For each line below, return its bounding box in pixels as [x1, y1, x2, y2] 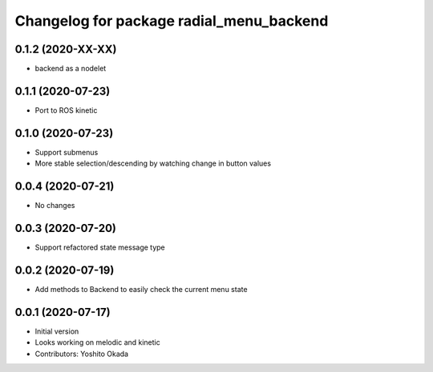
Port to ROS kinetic [34, 105, 98, 115]
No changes [34, 201, 75, 210]
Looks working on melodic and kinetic [34, 338, 160, 347]
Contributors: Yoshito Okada [34, 349, 128, 358]
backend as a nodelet [34, 64, 107, 74]
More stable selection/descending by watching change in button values [34, 158, 272, 168]
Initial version [34, 326, 79, 336]
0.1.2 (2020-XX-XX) [14, 42, 117, 56]
